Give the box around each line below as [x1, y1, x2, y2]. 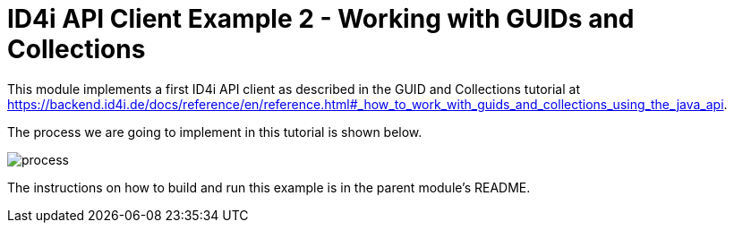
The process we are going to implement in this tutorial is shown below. [7, 124, 422, 140]
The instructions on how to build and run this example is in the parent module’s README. [7, 179, 531, 195]
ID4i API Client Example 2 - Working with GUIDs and [7, 4, 635, 34]
